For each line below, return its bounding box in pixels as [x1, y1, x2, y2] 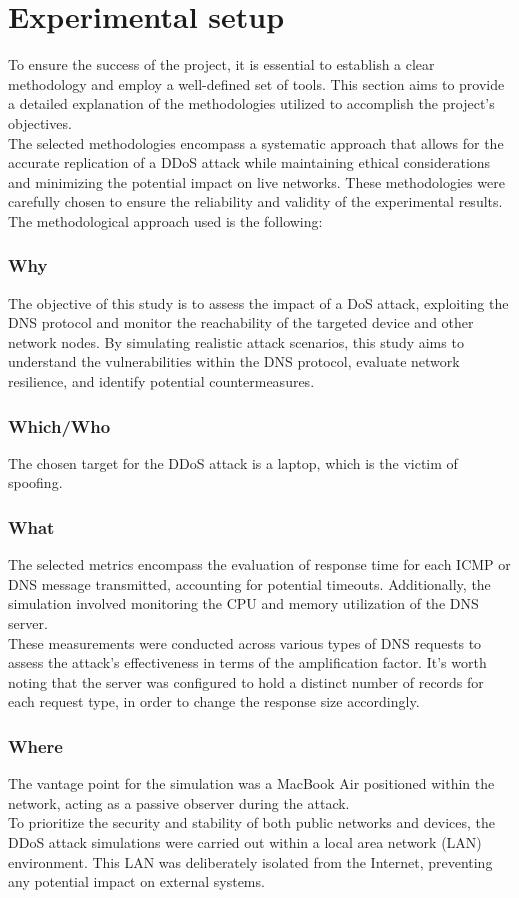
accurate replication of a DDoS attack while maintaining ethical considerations [8, 152, 491, 173]
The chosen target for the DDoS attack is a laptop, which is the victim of [8, 452, 458, 473]
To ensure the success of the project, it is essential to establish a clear [8, 54, 435, 75]
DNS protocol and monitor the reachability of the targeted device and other [8, 312, 474, 333]
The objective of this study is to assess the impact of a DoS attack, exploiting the [8, 292, 509, 313]
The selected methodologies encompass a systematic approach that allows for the [8, 132, 504, 153]
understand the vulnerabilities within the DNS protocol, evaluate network [8, 351, 460, 372]
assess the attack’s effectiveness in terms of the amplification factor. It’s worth [8, 652, 487, 673]
